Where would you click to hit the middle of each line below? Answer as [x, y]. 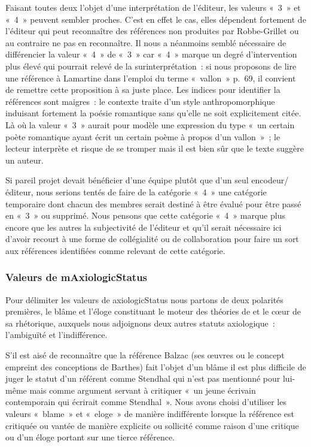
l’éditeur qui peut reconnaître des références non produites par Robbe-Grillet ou [152, 31]
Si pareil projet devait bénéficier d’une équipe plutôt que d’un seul [127, 180]
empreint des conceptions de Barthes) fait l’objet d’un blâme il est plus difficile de [156, 366]
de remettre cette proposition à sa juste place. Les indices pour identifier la [143, 90]
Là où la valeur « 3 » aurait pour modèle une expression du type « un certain [150, 124]
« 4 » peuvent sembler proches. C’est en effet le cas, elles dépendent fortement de [156, 19]
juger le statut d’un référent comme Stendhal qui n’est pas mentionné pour [143, 378]
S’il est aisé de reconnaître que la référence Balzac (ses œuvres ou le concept [145, 355]
